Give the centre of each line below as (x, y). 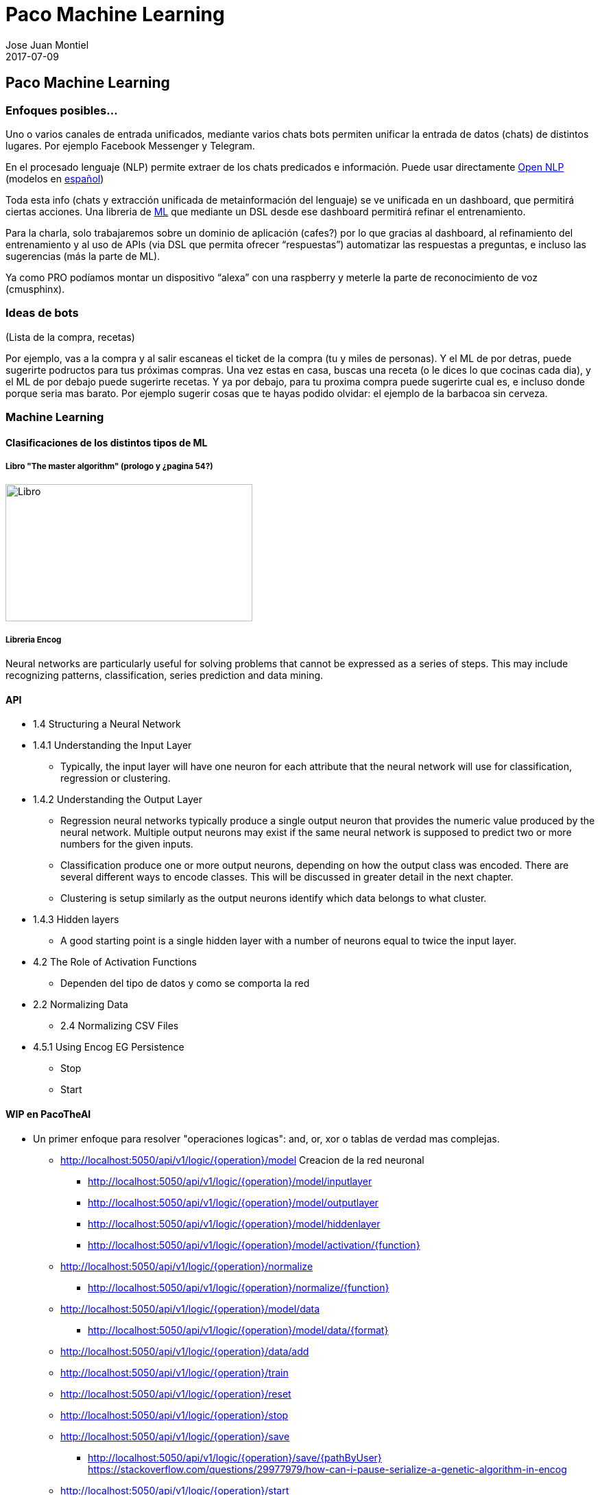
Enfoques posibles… (62, 110)
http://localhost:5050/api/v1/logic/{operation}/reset (176, 1394)
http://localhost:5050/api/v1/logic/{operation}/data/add (185, 1351)
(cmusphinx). (35, 289)
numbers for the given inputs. (127, 844)
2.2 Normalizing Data (81, 1005)
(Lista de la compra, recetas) (70, 337)
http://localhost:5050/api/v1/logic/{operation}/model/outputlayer (233, 1202)
